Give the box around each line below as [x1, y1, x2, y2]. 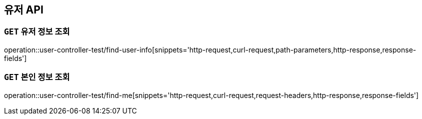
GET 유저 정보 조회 [4, 26, 70, 37]
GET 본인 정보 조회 [4, 72, 70, 82]
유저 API [4, 3, 43, 16]
